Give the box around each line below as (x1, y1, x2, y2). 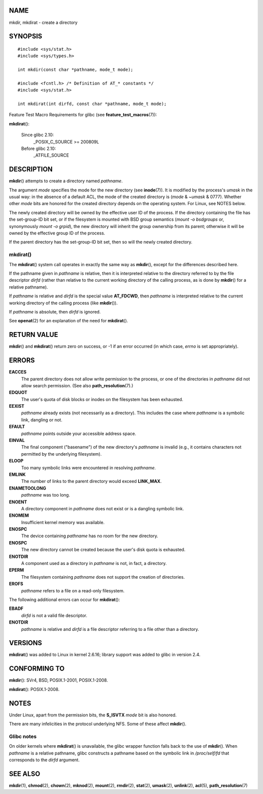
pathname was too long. (21, 492, 70, 498)
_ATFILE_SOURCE (33, 152, 69, 158)
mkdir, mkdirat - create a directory (9, 20, 78, 25)
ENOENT (9, 499, 27, 505)
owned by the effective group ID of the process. (9, 230, 106, 236)
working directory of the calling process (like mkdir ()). (9, 300, 118, 306)
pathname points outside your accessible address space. (21, 430, 136, 437)
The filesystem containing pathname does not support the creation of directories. (21, 574, 185, 580)
